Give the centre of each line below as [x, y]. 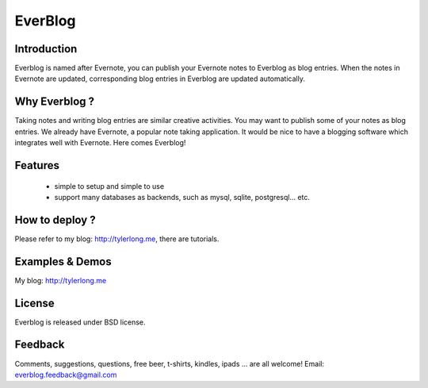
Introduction [46, 49]
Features [37, 165]
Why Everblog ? [55, 102]
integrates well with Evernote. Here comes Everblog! [100, 143]
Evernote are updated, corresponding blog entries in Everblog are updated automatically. [160, 79]
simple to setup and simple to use [109, 186]
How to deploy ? [55, 219]
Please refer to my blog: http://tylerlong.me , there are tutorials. [117, 239]
